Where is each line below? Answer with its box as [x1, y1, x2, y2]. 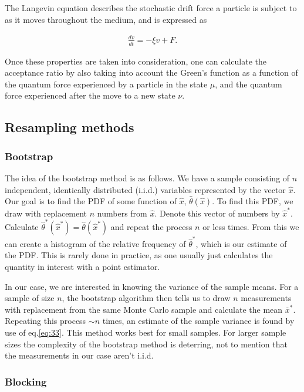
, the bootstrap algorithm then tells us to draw [62, 292, 231, 304]
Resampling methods [5, 118, 134, 136]
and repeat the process [110, 221, 192, 233]
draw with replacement [5, 207, 87, 219]
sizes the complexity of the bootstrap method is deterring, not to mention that [5, 337, 288, 350]
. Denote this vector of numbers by [154, 207, 280, 219]
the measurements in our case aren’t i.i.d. [5, 349, 154, 361]
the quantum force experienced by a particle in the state [5, 77, 208, 90]
